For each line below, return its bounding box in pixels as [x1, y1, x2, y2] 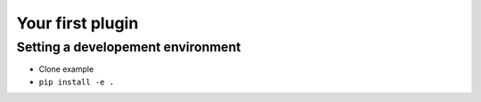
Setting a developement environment [16, 39, 241, 55]
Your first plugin [16, 13, 139, 33]
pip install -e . [38, 76, 115, 87]
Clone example [38, 64, 94, 75]
